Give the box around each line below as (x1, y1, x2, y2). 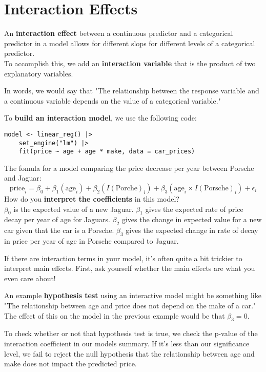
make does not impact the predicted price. (4, 358, 137, 369)
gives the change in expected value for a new (121, 214, 262, 225)
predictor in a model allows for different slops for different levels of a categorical (4, 37, 255, 48)
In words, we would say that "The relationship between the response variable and (4, 85, 259, 96)
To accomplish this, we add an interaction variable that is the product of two (4, 57, 256, 68)
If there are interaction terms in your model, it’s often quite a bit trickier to (4, 252, 242, 263)
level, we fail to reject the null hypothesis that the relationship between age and (4, 348, 255, 359)
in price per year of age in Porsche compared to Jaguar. (4, 236, 179, 246)
